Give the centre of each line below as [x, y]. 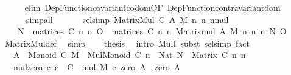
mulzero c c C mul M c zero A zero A [97, 66]
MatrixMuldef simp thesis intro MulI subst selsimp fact [127, 43]
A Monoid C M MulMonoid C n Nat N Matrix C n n [129, 55]
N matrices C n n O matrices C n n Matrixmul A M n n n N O [152, 31]
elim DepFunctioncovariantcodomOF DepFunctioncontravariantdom [153, 7]
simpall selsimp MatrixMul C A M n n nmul [127, 19]
